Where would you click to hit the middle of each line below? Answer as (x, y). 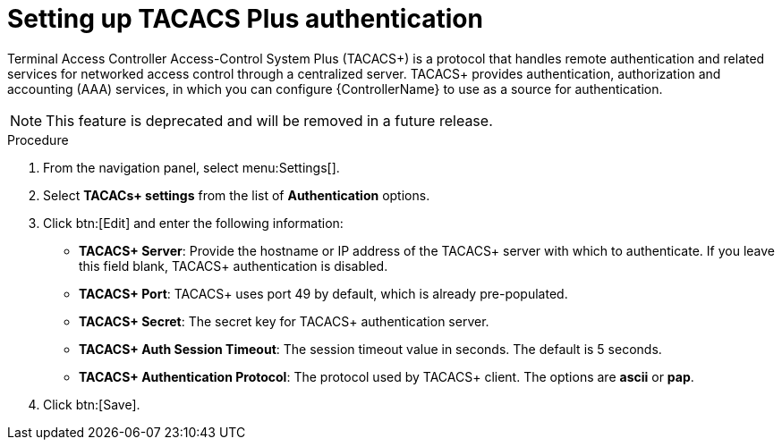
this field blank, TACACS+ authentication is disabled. (234, 266)
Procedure (38, 139)
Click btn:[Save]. (92, 404)
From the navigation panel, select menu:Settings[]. (191, 167)
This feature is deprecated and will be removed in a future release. (269, 120)
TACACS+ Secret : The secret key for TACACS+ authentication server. (284, 321)
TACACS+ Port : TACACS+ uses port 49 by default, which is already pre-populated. (323, 293)
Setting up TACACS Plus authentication (245, 19)
